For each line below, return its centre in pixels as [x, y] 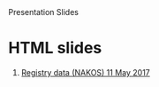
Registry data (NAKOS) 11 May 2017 [86, 72]
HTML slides [55, 48]
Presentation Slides [43, 12]
